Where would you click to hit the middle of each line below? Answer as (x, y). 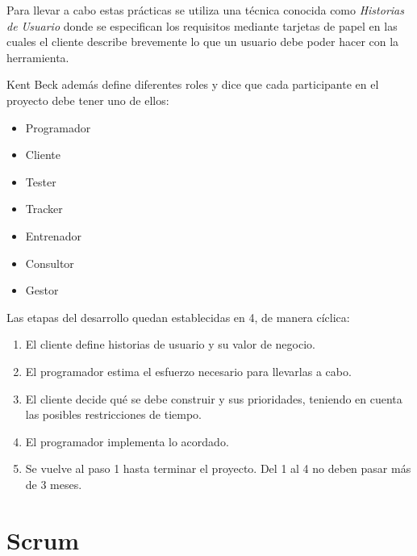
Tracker (44, 209)
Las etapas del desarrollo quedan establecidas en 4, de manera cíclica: (178, 317)
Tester (41, 181)
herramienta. (38, 57)
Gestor (42, 290)
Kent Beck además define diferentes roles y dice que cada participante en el (193, 84)
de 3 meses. (54, 484)
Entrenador (53, 235)
